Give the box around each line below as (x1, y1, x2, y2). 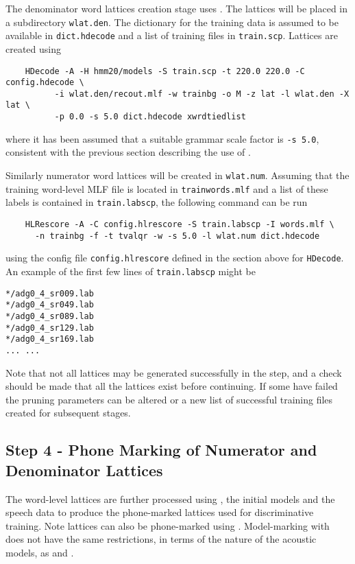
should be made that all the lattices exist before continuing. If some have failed (5, 379, 338, 393)
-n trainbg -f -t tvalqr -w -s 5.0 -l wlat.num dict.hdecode (34, 231, 320, 241)
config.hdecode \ (5, 78, 84, 88)
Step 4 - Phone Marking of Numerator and (5, 439, 317, 460)
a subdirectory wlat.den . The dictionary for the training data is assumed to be (5, 14, 339, 29)
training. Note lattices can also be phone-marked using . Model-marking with (5, 518, 330, 532)
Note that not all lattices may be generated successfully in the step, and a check (5, 365, 342, 379)
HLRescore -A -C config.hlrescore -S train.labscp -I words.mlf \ (25, 220, 334, 229)
